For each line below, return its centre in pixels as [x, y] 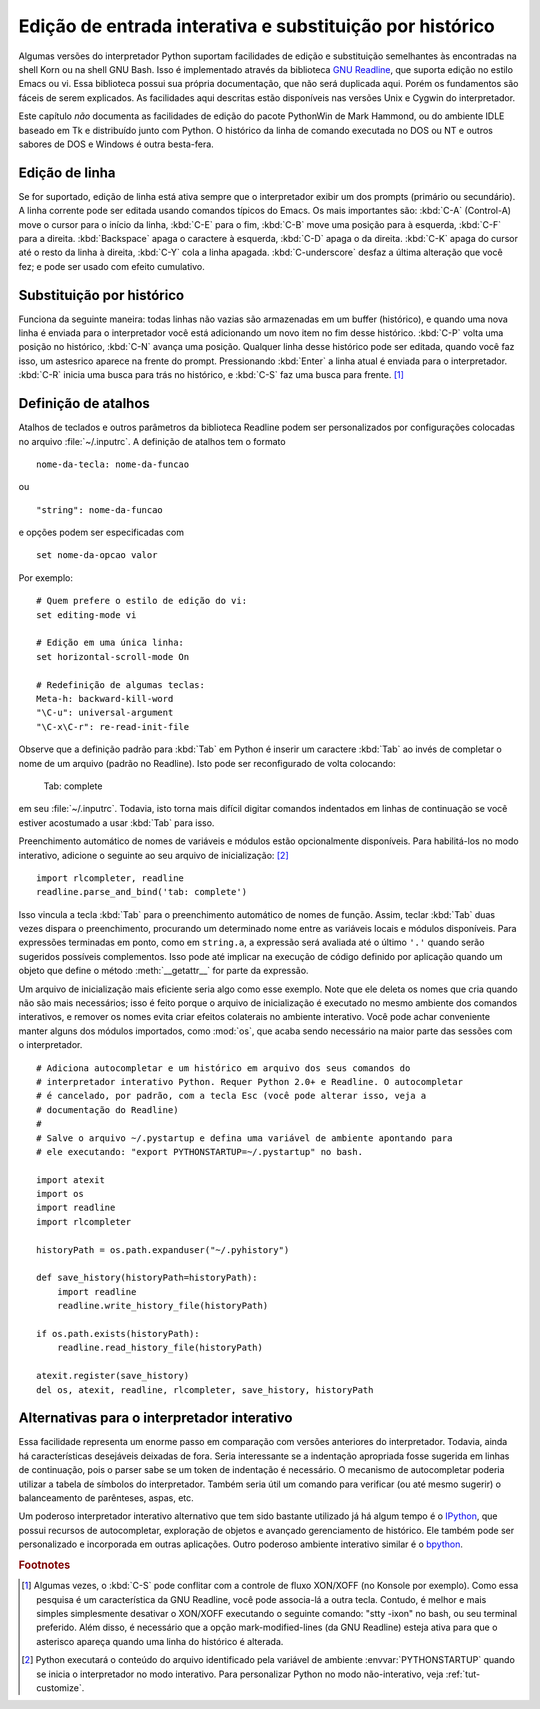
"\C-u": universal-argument [105, 713]
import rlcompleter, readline [110, 878]
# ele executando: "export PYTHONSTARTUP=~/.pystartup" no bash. [200, 1151]
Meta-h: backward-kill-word [105, 698]
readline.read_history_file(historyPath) [160, 1348]
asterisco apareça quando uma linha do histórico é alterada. [160, 1641]
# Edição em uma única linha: [110, 643]
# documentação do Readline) [107, 1109]
